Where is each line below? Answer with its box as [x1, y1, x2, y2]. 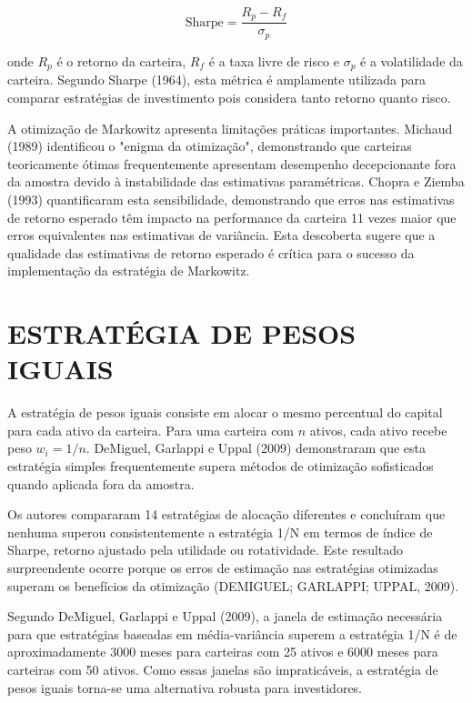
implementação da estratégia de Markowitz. [7, 261, 250, 280]
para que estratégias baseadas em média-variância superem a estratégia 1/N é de [7, 624, 457, 643]
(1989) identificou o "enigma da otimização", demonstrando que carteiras [7, 136, 412, 156]
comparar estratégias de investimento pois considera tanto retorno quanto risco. [7, 87, 451, 106]
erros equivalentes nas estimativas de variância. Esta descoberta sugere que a [7, 226, 436, 245]
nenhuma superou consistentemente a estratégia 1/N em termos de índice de [7, 522, 433, 541]
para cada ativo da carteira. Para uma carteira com [7, 420, 295, 439]
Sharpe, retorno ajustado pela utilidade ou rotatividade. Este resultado [7, 540, 404, 559]
